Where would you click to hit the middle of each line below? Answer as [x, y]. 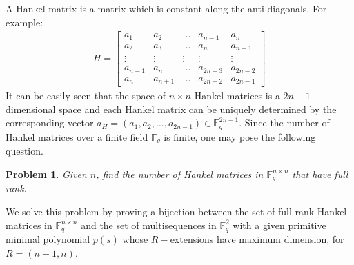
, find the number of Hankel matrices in [180, 174]
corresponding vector [50, 122]
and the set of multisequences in [149, 225]
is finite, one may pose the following [240, 136]
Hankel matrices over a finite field [77, 136]
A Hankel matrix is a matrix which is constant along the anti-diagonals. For [166, 8]
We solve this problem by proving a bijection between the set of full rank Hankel [176, 211]
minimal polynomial [48, 238]
